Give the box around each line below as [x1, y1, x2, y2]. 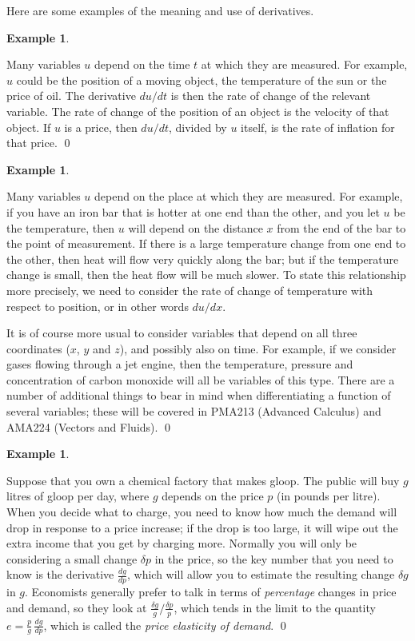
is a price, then [64, 118, 138, 135]
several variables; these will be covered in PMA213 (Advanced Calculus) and [6, 403, 381, 420]
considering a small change [6, 550, 138, 567]
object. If [6, 118, 51, 135]
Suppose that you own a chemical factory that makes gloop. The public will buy [6, 472, 400, 488]
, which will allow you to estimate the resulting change [126, 566, 395, 583]
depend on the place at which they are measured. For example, [94, 188, 403, 205]
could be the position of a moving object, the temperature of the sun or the [16, 71, 387, 88]
